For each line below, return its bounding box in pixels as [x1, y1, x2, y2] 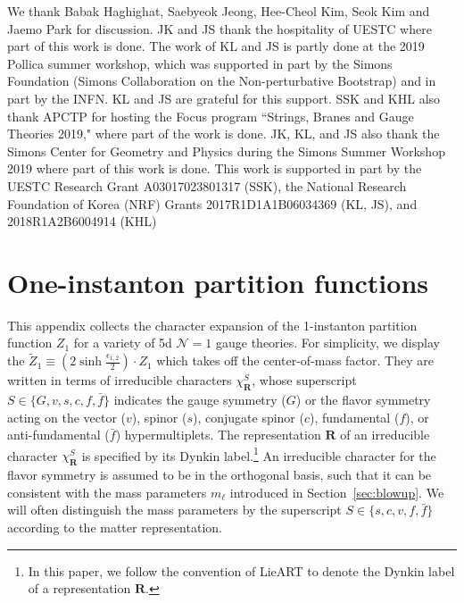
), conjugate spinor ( [192, 407, 304, 426]
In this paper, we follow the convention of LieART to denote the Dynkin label [28, 561, 455, 580]
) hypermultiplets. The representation [115, 425, 321, 444]
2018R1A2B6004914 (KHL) [7, 212, 157, 230]
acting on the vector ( [7, 407, 127, 426]
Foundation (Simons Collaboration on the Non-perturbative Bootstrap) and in [7, 71, 436, 90]
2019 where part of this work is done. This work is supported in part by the [7, 159, 422, 178]
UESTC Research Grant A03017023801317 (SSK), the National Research [7, 176, 407, 195]
